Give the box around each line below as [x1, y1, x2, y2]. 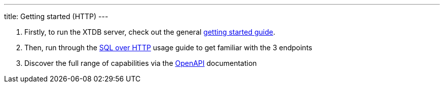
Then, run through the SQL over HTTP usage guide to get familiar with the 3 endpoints [24, 43, 312, 52]
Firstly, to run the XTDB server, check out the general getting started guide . [24, 28, 275, 36]
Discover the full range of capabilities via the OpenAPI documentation [24, 59, 257, 67]
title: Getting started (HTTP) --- [4, 12, 108, 21]
